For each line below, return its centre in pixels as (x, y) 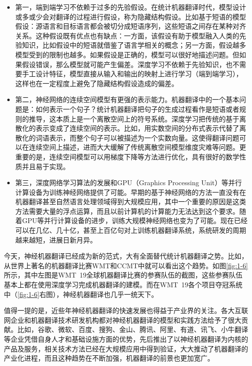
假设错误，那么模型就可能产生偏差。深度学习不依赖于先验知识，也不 (131, 64)
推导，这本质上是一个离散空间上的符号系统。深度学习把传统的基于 (134, 118)
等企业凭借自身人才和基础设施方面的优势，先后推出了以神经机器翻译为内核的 (126, 339)
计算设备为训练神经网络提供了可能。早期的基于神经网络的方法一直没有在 (131, 192)
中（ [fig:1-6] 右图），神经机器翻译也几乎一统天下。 (81, 294)
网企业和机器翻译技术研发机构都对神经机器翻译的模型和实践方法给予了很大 (123, 320)
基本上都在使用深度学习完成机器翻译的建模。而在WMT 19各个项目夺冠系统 (123, 285)
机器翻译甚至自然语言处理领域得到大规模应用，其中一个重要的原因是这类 (131, 201)
